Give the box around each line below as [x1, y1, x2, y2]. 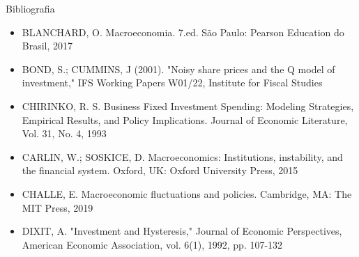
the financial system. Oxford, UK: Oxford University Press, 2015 [22, 163, 298, 178]
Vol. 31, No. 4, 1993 [22, 126, 107, 141]
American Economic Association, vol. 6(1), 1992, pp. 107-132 [22, 237, 283, 251]
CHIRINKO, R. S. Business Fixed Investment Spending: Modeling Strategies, [22, 98, 354, 113]
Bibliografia [6, 1, 55, 15]
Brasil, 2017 [22, 38, 73, 53]
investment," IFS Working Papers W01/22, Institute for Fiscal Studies [22, 75, 323, 90]
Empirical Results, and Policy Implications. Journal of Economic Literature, [22, 112, 348, 127]
